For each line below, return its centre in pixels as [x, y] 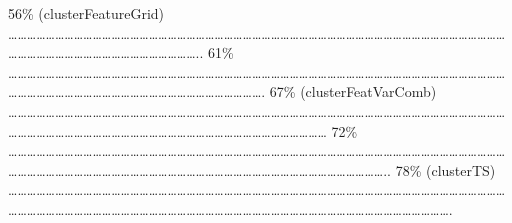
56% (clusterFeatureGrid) [86, 13]
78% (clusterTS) [445, 169]
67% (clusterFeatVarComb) [353, 91]
